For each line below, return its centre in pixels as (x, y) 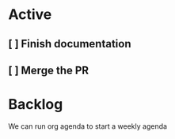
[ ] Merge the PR (49, 70)
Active (30, 15)
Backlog (36, 105)
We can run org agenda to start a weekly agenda (88, 126)
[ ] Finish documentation (70, 44)
